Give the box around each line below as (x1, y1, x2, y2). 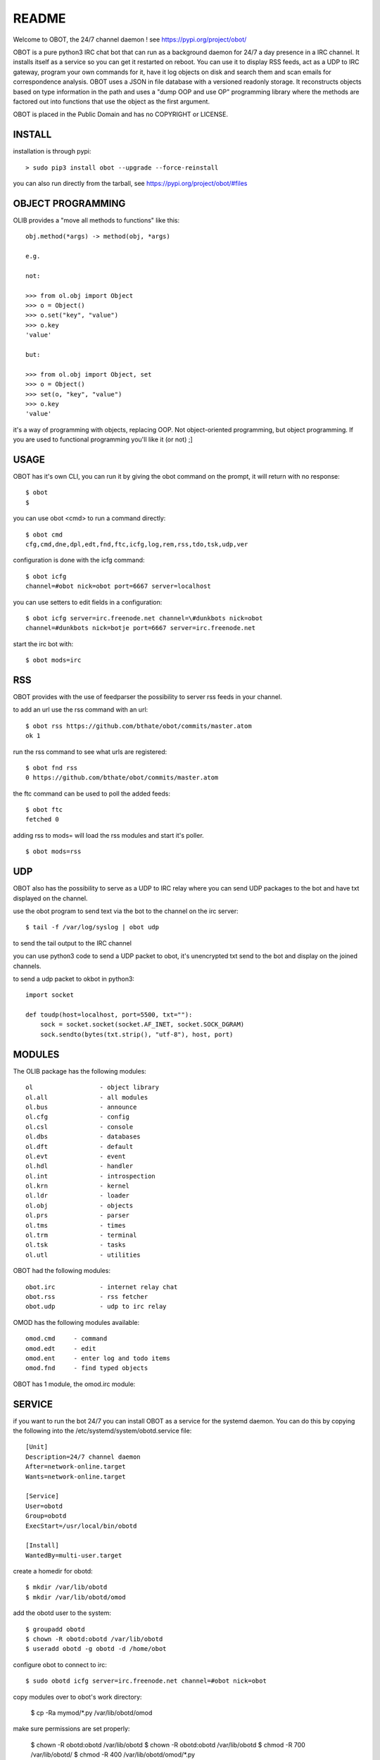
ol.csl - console (25, 1123, 134, 1131)
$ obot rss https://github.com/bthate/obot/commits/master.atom (25, 722, 253, 730)
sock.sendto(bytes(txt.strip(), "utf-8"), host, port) (39, 1030, 234, 1038)
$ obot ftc (25, 806, 63, 814)
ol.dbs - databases (25, 1133, 141, 1140)
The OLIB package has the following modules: (13, 1067, 147, 1075)
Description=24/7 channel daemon (25, 1452, 141, 1461)
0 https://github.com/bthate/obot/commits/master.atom (25, 774, 219, 781)
